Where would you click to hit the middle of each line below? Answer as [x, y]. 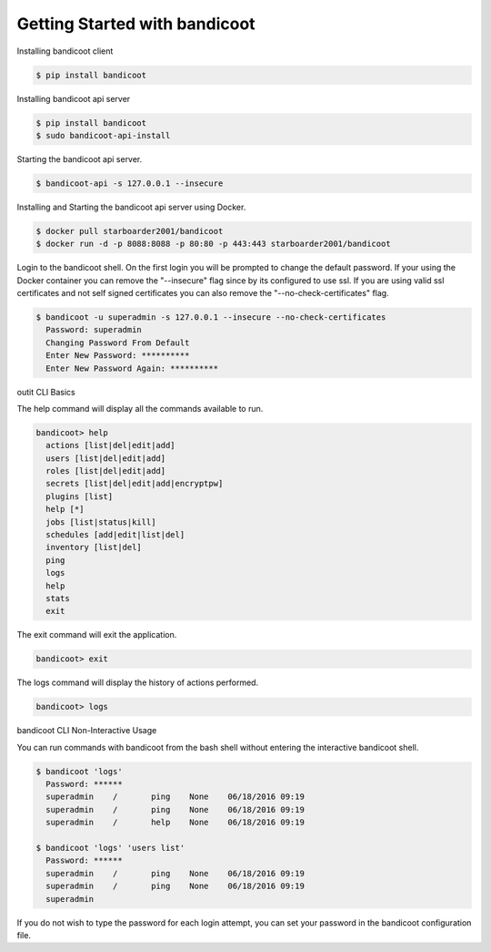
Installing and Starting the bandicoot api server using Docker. [131, 207]
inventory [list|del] [94, 548]
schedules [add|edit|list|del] [115, 535]
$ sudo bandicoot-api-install [103, 135]
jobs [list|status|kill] [101, 522]
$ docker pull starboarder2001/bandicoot [130, 231]
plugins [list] [80, 496]
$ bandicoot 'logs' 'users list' [110, 848]
